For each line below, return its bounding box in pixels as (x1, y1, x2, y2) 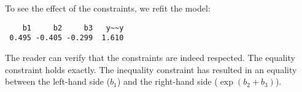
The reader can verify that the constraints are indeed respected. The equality (5, 51, 295, 63)
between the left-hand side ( (5, 75, 110, 88)
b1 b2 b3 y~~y (22, 23, 124, 32)
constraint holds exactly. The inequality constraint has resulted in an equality (5, 63, 297, 76)
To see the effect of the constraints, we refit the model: (5, 2, 211, 14)
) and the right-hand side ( (117, 75, 218, 88)
